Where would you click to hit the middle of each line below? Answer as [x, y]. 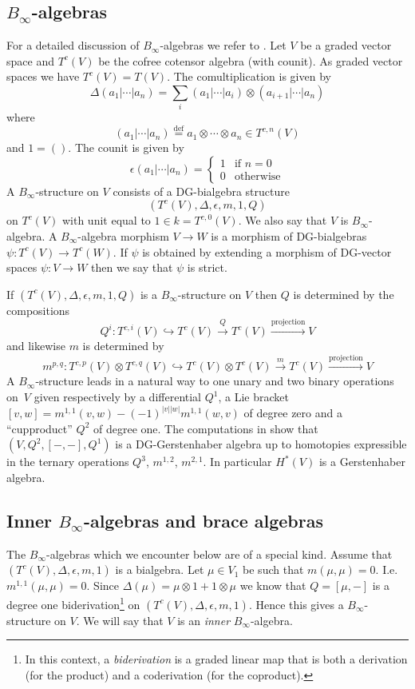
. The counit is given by [126, 147]
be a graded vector [346, 45]
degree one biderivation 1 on [73, 603]
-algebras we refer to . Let [223, 45]
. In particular [237, 462]
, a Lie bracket [253, 397]
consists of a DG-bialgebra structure [201, 191]
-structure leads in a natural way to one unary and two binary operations [215, 381]
